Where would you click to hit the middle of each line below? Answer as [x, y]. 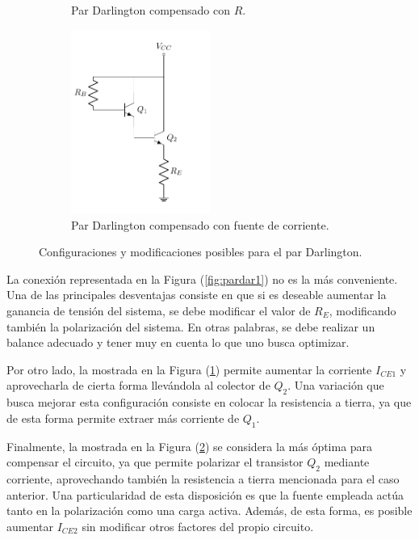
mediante [347, 462]
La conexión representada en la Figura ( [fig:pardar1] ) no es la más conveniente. [202, 278]
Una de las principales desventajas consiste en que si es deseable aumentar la [197, 295]
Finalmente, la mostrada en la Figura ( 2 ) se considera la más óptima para [190, 446]
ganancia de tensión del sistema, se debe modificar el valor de [159, 311]
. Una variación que [336, 385]
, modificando [362, 311]
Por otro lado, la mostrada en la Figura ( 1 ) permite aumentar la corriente [189, 369]
